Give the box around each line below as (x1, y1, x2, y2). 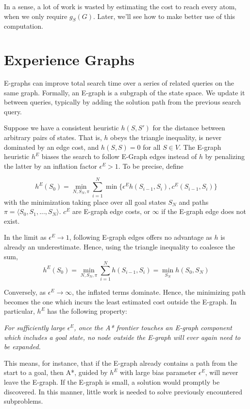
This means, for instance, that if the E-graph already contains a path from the (4, 357, 237, 368)
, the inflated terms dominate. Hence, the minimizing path (72, 287, 246, 297)
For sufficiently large (4, 322, 65, 333)
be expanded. (4, 341, 41, 352)
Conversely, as (4, 287, 46, 297)
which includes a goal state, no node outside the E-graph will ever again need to (4, 332, 241, 342)
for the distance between (152, 123, 225, 133)
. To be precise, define (118, 160, 183, 171)
